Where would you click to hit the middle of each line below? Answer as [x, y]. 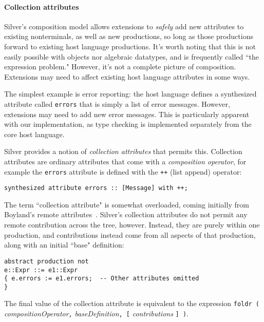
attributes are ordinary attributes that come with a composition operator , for [125, 161]
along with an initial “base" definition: [64, 245]
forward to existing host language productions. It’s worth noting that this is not [130, 46]
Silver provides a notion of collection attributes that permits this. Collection [123, 151]
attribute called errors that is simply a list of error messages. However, [117, 103]
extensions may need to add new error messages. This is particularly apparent [127, 114]
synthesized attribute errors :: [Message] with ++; [96, 188]
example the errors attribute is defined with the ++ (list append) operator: [123, 171]
